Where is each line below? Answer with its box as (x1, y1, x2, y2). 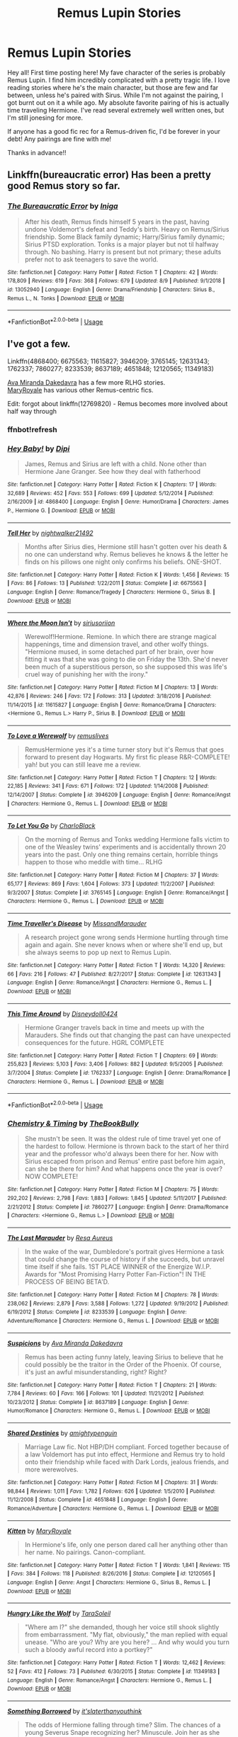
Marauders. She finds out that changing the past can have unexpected (24, 1031, 232, 1039)
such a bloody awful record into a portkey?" (24, 1646, 153, 1654)
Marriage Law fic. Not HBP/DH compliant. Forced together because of (24, 1443, 229, 1452)
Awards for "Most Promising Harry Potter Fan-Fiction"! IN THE (24, 1269, 207, 1278)
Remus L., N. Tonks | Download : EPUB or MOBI (7, 295, 125, 302)
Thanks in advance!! (7, 148, 67, 157)
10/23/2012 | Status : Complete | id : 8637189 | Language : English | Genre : (7, 1398, 189, 1405)
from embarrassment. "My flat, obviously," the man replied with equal (24, 1631, 228, 1639)
